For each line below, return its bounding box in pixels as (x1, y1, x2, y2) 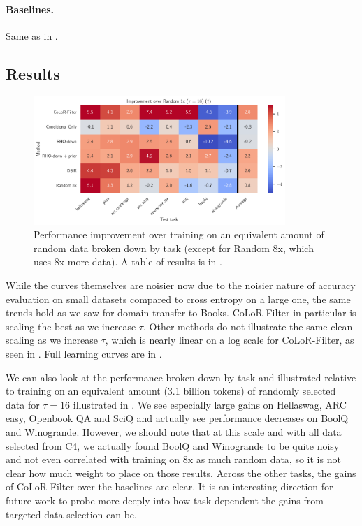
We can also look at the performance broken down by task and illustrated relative (6, 370, 356, 384)
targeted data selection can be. (6, 506, 137, 521)
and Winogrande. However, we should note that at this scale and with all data (6, 424, 342, 439)
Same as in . (6, 28, 58, 43)
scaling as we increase (6, 333, 99, 347)
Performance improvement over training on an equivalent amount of (34, 227, 324, 242)
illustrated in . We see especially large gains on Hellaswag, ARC (73, 397, 347, 411)
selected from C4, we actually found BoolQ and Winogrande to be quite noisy (6, 438, 340, 453)
